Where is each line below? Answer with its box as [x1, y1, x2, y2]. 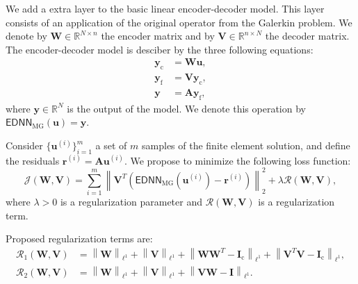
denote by [6, 28, 47, 43]
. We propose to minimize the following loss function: [124, 153, 351, 167]
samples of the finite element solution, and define [142, 138, 350, 153]
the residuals [6, 153, 60, 167]
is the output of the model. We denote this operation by [67, 101, 306, 115]
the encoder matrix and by [101, 28, 215, 43]
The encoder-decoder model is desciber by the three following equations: [6, 42, 314, 56]
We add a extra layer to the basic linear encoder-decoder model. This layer [6, 1, 325, 15]
